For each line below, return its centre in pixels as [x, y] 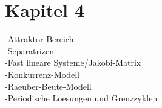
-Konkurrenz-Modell [42, 74]
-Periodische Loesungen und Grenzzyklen [81, 98]
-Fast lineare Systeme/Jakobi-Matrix [73, 62]
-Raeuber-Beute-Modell [48, 86]
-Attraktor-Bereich [39, 39]
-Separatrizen [29, 50]
